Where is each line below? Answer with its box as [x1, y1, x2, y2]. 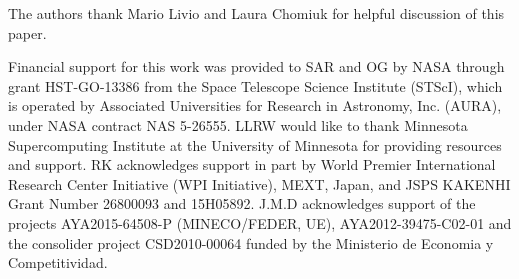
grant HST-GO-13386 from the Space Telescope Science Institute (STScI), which [8, 75, 503, 96]
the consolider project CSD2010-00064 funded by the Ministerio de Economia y [8, 232, 494, 253]
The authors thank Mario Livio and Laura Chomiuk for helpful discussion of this [8, 3, 505, 23]
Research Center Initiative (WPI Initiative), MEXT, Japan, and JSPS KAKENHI [8, 173, 511, 194]
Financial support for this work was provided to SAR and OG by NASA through [8, 56, 505, 77]
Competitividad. [8, 252, 108, 273]
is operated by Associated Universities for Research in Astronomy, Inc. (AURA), [8, 95, 502, 116]
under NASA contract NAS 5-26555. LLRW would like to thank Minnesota [8, 114, 468, 135]
